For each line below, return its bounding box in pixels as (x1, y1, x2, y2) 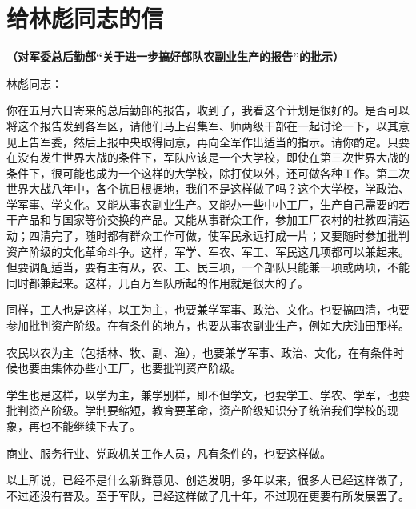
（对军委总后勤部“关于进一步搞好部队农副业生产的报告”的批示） (6, 48, 344, 65)
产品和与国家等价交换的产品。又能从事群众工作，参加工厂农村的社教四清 (17, 211, 398, 228)
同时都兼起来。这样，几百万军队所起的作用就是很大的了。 (6, 274, 309, 291)
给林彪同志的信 (6, 2, 164, 34)
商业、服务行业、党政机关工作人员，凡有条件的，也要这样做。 (6, 444, 331, 461)
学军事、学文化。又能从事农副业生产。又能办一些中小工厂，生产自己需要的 (6, 195, 398, 212)
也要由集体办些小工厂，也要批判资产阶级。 (17, 359, 242, 376)
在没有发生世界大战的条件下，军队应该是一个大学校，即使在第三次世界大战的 (6, 149, 410, 166)
